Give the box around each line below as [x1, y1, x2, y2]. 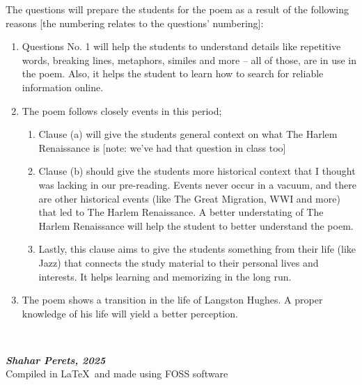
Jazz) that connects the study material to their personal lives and [38, 255, 319, 269]
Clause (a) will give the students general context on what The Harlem [38, 127, 338, 141]
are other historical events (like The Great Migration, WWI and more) [38, 191, 340, 205]
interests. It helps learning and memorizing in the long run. [38, 269, 292, 283]
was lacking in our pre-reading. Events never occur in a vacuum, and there [38, 177, 356, 191]
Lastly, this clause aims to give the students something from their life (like [38, 242, 356, 256]
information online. [22, 79, 104, 94]
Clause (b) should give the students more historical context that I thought [38, 164, 356, 178]
